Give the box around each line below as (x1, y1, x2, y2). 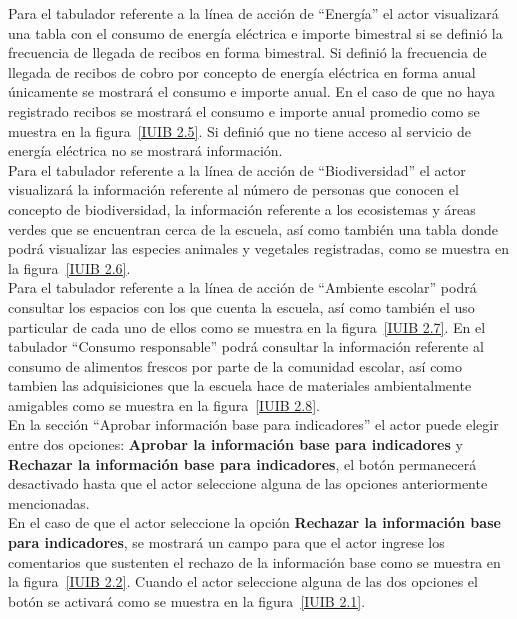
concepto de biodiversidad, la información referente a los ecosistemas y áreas (8, 198, 476, 219)
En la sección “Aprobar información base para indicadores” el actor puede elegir (8, 414, 499, 435)
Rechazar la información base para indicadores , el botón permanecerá (8, 453, 477, 474)
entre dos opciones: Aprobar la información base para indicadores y (8, 434, 463, 455)
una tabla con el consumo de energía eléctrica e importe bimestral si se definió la (8, 22, 503, 43)
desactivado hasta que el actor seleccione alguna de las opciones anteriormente (8, 473, 488, 494)
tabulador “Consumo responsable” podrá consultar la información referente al (8, 336, 484, 357)
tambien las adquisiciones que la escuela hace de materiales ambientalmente (8, 375, 472, 396)
